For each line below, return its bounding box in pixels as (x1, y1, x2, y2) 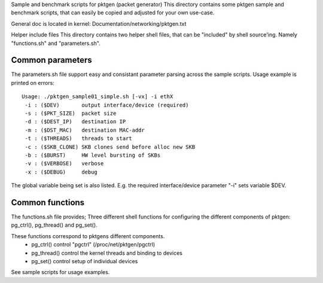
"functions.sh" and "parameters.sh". (11, 39, 101, 47)
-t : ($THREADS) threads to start (25, 135, 133, 142)
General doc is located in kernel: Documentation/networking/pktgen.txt (11, 20, 187, 27)
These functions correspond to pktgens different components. (11, 232, 165, 239)
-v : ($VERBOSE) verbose (25, 160, 104, 167)
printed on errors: (11, 79, 55, 86)
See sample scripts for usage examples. (11, 269, 110, 276)
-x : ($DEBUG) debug (25, 168, 98, 175)
